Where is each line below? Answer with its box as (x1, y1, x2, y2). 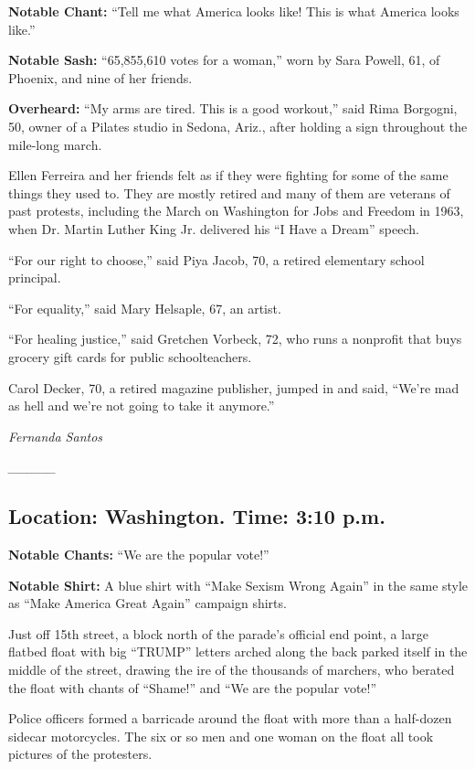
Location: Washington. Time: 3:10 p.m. (8, 502, 385, 530)
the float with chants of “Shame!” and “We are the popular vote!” (8, 678, 377, 697)
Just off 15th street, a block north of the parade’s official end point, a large (8, 624, 428, 643)
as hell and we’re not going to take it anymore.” (8, 396, 275, 415)
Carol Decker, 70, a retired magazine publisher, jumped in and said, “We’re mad (8, 378, 459, 397)
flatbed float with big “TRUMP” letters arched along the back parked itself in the (8, 642, 468, 661)
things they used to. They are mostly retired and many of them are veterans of (8, 183, 450, 202)
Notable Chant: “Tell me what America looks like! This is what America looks (8, 2, 459, 20)
